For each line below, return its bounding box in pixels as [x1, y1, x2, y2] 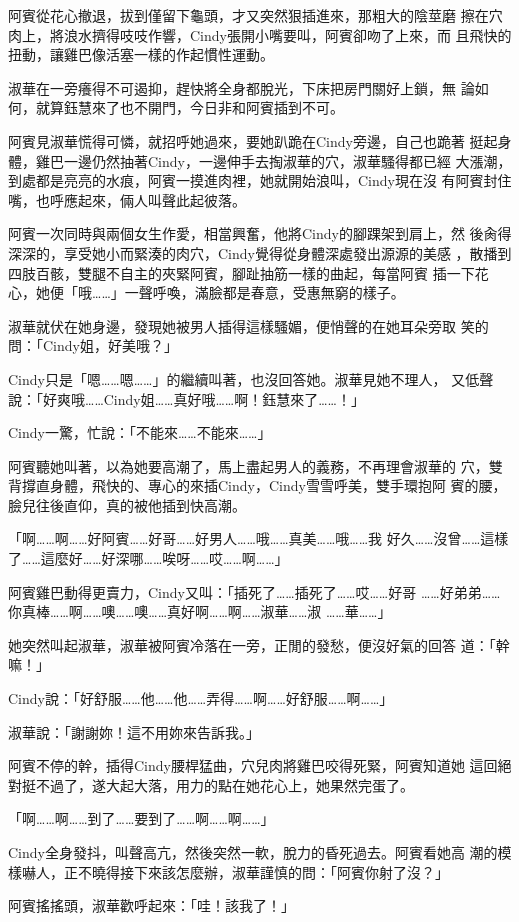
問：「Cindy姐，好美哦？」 [8, 335, 178, 356]
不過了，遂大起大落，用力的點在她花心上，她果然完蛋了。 [35, 774, 414, 795]
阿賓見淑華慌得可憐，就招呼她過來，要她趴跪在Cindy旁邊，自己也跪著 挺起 [8, 130, 498, 151]
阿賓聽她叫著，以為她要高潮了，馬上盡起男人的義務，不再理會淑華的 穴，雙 [8, 455, 503, 476]
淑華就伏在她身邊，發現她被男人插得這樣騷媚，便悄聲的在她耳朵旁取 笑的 [8, 315, 489, 336]
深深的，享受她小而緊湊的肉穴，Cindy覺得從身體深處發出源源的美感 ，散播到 [8, 242, 512, 263]
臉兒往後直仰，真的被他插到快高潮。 [8, 494, 246, 515]
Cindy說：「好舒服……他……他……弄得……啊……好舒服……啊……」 [8, 688, 394, 709]
